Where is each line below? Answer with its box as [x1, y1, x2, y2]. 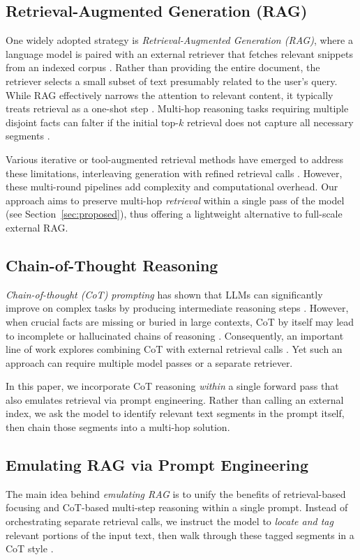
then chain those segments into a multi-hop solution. [6, 420, 230, 434]
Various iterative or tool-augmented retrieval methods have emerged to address [6, 151, 343, 166]
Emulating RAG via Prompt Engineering [6, 454, 309, 476]
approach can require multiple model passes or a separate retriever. [6, 355, 293, 370]
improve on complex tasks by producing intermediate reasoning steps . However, [6, 301, 349, 315]
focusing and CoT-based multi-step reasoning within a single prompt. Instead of [6, 500, 348, 515]
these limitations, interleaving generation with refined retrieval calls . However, [6, 165, 343, 180]
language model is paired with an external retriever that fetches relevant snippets [6, 46, 353, 61]
